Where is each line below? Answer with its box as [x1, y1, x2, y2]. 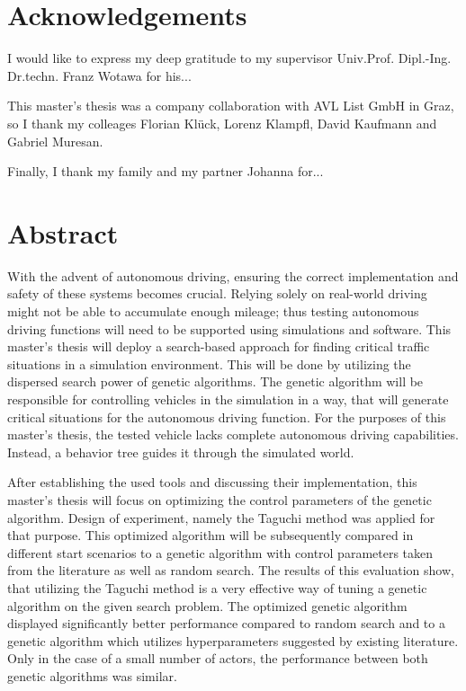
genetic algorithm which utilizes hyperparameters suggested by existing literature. [7, 631, 459, 650]
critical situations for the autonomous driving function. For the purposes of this [7, 407, 446, 426]
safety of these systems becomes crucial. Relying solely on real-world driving [7, 284, 427, 303]
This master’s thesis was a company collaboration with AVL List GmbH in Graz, [7, 96, 454, 115]
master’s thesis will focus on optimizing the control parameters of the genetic [7, 490, 432, 509]
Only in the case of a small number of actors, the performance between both [7, 649, 428, 668]
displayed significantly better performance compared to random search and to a [7, 614, 445, 633]
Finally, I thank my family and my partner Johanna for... [7, 162, 324, 181]
